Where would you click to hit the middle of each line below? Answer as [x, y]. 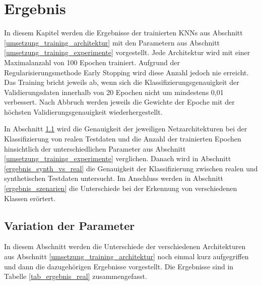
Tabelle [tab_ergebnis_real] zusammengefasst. [76, 276]
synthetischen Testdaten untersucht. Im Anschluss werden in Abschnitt [114, 178]
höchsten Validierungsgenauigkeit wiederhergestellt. [83, 111]
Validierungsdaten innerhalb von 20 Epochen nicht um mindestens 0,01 [114, 92]
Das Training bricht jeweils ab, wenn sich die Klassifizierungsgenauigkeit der [122, 82]
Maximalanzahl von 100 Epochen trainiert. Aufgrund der [92, 62]
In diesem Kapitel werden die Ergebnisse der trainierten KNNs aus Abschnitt [123, 33]
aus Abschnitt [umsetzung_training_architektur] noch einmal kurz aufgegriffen [126, 256]
